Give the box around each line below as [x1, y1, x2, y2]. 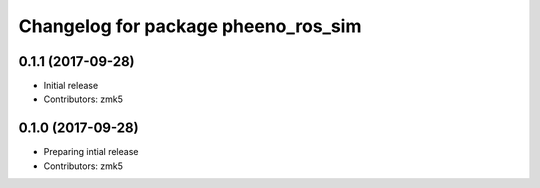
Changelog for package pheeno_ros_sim [18, 15, 362, 37]
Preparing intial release [43, 146, 139, 158]
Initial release [43, 80, 99, 92]
